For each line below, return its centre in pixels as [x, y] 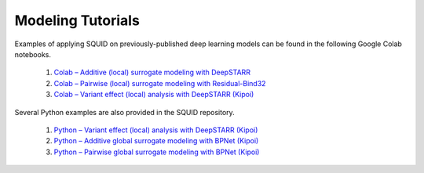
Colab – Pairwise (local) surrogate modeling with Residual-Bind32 [160, 83]
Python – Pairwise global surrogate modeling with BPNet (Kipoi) [157, 152]
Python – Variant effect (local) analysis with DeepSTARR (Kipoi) [156, 130]
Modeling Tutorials [77, 20]
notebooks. [33, 54]
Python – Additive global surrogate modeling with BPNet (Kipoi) [156, 141]
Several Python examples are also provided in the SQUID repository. [124, 112]
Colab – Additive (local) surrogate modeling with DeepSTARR [152, 72]
